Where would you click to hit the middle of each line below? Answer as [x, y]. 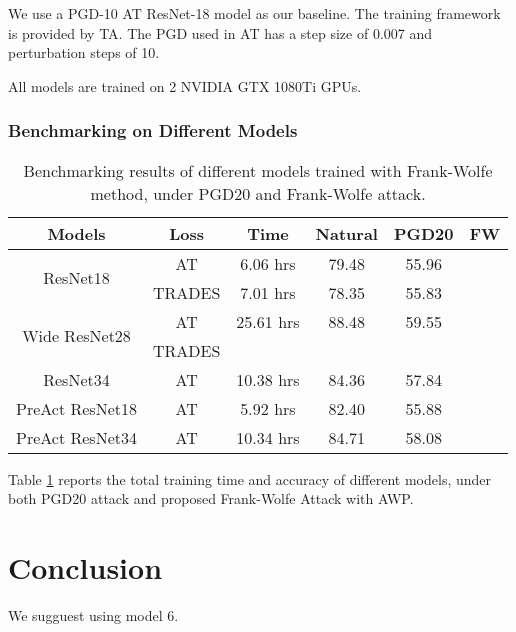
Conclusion [85, 566]
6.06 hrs [268, 263]
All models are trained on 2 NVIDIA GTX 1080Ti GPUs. [185, 85]
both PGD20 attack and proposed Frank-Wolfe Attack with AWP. [211, 498]
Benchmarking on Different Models [153, 130]
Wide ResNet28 [76, 336]
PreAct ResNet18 [76, 408]
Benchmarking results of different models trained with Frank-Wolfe [258, 170]
